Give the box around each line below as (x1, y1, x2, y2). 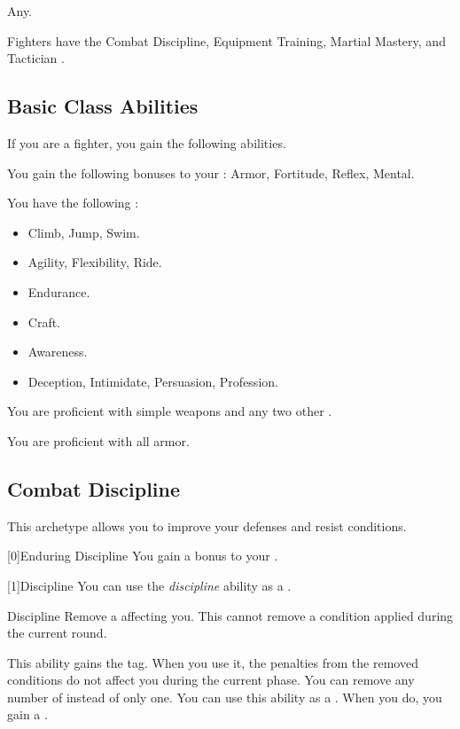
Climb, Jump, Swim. (27, 223, 140, 241)
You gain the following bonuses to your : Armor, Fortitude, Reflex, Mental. (7, 163, 415, 182)
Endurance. (27, 282, 90, 301)
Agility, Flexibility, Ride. (27, 253, 162, 271)
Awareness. (27, 342, 88, 361)
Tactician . (7, 49, 65, 67)
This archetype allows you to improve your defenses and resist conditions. (7, 516, 407, 535)
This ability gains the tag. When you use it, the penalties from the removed (7, 653, 418, 671)
